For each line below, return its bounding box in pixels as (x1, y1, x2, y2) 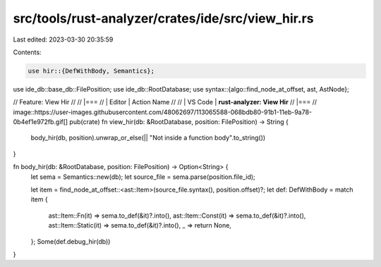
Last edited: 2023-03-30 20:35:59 (13, 35, 114, 44)
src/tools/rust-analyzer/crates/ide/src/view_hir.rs (13, 11, 314, 26)
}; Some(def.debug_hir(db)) (30, 237, 111, 246)
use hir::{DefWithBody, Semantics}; (28, 67, 155, 75)
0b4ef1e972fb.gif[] (13, 118, 68, 126)
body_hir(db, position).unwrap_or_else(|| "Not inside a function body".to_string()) (30, 134, 266, 142)
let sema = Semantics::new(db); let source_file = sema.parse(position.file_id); (30, 173, 255, 181)
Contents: (13, 48, 42, 56)
